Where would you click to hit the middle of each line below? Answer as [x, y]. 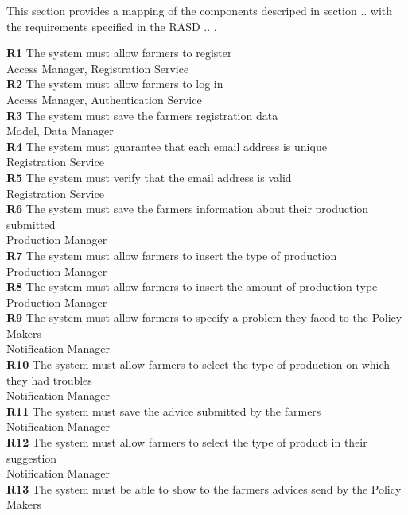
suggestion [32, 457]
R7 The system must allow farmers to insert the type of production [172, 255]
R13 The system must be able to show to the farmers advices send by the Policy [204, 488]
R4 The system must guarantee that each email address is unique [167, 146]
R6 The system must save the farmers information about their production [188, 209]
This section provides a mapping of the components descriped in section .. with [200, 10]
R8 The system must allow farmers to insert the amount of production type [192, 287]
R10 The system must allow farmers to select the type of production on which [198, 364]
